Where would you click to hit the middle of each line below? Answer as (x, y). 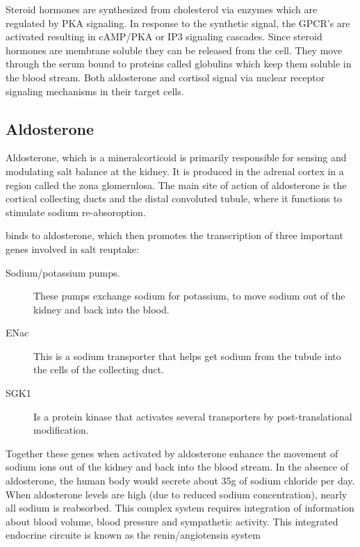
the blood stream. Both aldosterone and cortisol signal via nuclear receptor (165, 77)
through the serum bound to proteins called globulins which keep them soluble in (179, 64)
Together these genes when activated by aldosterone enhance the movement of (172, 453)
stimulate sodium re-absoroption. (76, 212)
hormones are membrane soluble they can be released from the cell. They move (174, 50)
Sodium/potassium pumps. (63, 272)
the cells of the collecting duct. (99, 369)
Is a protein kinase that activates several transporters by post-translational (193, 416)
